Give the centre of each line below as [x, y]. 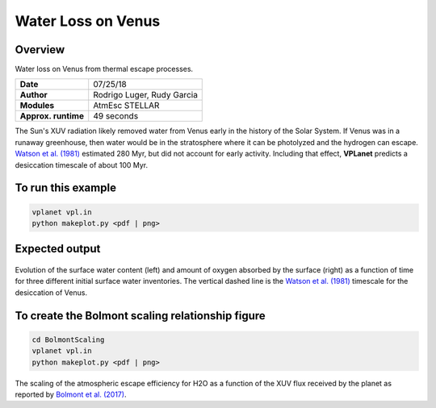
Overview [40, 50]
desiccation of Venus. [51, 292]
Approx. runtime [52, 116]
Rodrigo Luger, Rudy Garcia [145, 95]
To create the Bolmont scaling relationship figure [140, 316]
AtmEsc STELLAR [126, 106]
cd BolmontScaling [68, 339]
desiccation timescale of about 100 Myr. [82, 164]
